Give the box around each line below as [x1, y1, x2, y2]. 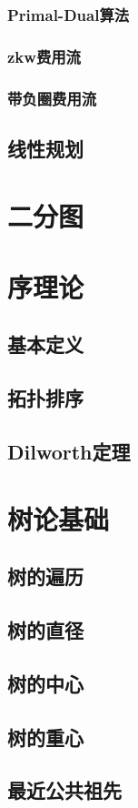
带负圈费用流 [7, 86, 97, 109]
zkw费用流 [7, 45, 81, 67]
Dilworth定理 [7, 438, 131, 466]
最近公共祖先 [7, 776, 122, 804]
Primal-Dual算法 [7, 3, 130, 25]
